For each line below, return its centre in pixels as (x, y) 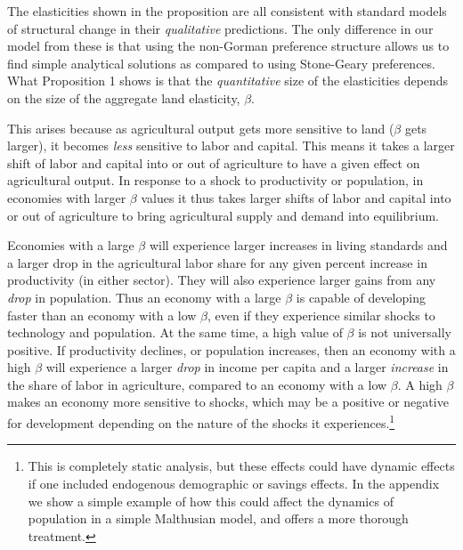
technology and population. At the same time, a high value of (175, 332)
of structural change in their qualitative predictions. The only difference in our (220, 28)
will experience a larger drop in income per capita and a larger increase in (247, 367)
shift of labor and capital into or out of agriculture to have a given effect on (214, 162)
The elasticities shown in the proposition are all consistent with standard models (227, 11)
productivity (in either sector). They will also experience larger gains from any (222, 280)
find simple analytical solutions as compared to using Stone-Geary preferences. (221, 63)
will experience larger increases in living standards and (298, 245)
